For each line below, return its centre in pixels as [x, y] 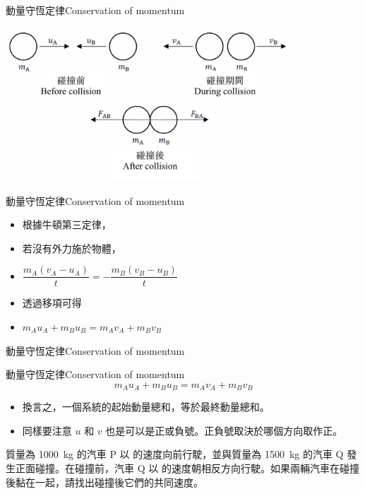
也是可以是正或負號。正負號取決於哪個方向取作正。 [224, 430]
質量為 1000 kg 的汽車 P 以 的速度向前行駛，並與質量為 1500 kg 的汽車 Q [175, 454]
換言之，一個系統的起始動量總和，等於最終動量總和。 [146, 407]
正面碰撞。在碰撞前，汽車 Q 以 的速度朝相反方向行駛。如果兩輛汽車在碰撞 [187, 467]
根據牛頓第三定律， [67, 224]
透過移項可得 [52, 303]
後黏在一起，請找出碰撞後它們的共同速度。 [104, 482]
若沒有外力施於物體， [72, 248]
